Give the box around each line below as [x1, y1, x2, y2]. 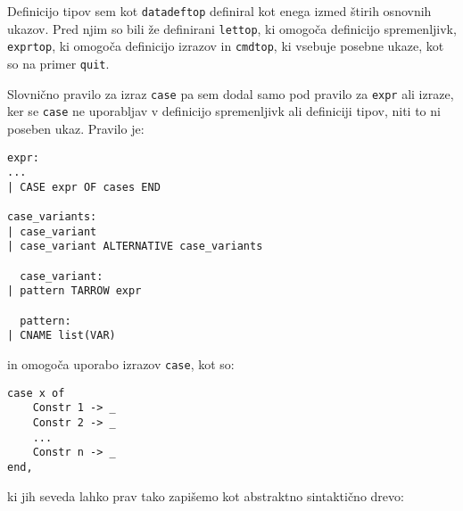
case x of [7, 386, 65, 400]
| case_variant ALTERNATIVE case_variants [7, 240, 263, 253]
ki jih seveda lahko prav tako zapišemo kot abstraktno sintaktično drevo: [7, 486, 404, 505]
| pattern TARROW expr [7, 284, 142, 298]
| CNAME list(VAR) [7, 329, 116, 342]
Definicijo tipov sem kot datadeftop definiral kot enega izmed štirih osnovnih [7, 2, 432, 20]
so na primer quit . [7, 54, 110, 72]
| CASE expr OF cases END [7, 180, 161, 194]
